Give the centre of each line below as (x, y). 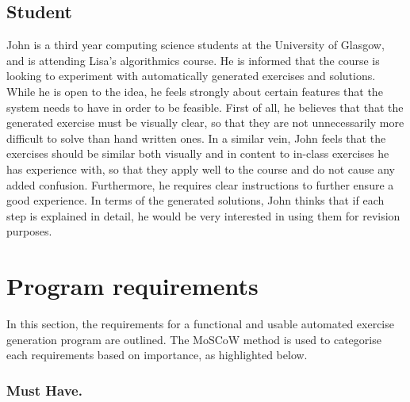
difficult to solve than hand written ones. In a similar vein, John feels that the (196, 138)
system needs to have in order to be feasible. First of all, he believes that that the (205, 107)
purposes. (29, 231)
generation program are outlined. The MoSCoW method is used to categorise (194, 339)
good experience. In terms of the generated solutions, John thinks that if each (195, 200)
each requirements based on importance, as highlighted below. (157, 355)
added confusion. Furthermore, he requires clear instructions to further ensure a (200, 184)
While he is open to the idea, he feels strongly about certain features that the (195, 91)
